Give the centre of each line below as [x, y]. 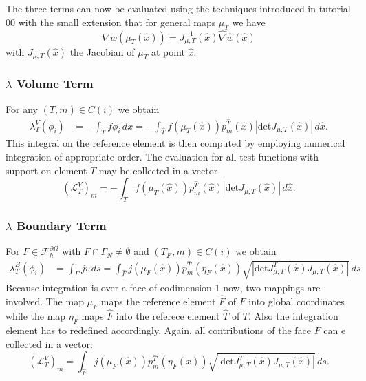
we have [249, 22]
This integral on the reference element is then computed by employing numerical [175, 143]
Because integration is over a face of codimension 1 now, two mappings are [163, 288]
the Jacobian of [102, 51]
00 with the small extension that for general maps [111, 22]
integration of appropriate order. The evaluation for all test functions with [162, 156]
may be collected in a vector [158, 170]
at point [168, 51]
